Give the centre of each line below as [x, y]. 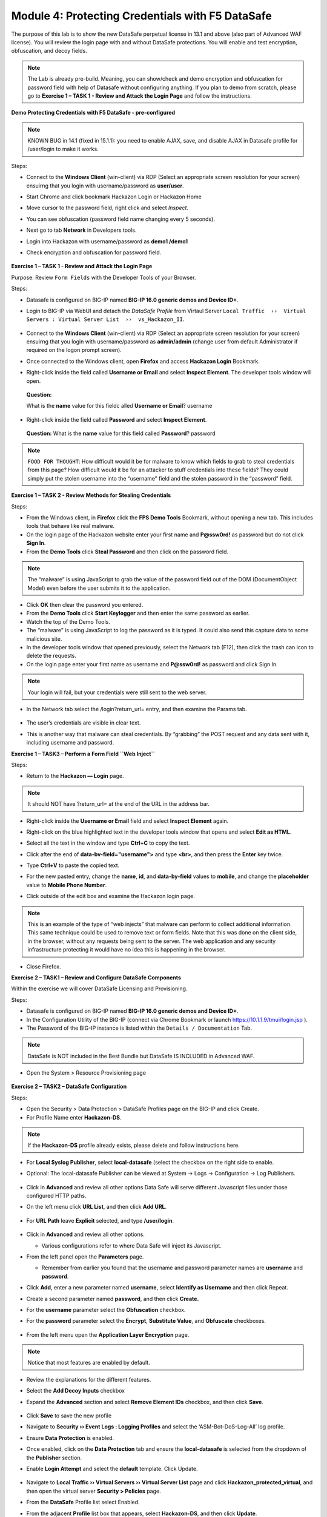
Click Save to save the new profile [69, 1416]
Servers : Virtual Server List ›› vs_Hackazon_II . [105, 319]
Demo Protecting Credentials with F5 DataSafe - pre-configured [93, 113]
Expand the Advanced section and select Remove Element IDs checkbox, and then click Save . [145, 1402]
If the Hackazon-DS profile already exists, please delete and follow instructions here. [134, 1145]
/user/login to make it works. [63, 149]
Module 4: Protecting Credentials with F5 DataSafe [141, 16]
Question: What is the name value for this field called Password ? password [121, 433]
